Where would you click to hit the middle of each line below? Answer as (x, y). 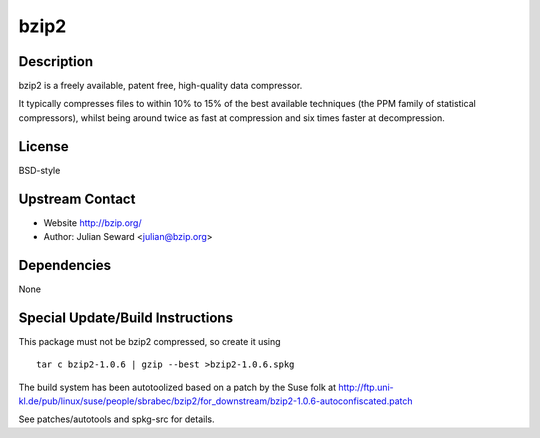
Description (56, 61)
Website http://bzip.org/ (92, 222)
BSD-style (39, 170)
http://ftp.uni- (366, 387)
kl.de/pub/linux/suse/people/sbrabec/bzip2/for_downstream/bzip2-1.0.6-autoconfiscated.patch (215, 401)
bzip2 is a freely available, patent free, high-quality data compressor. (160, 86)
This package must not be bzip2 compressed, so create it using (149, 341)
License (43, 146)
